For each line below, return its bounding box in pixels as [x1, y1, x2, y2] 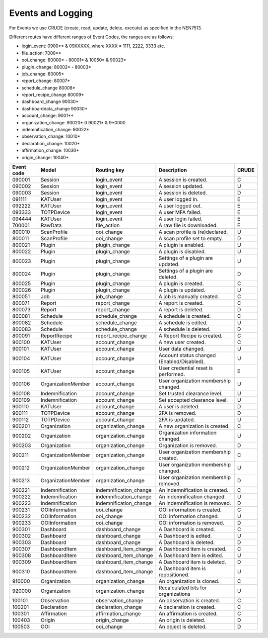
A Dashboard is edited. [158, 532, 212, 539]
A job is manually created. [158, 293, 219, 300]
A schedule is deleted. [158, 326, 211, 333]
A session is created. [158, 176, 208, 183]
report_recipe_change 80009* [21, 92, 84, 98]
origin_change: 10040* [21, 154, 69, 160]
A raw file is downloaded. [158, 222, 218, 229]
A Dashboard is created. [158, 526, 215, 533]
